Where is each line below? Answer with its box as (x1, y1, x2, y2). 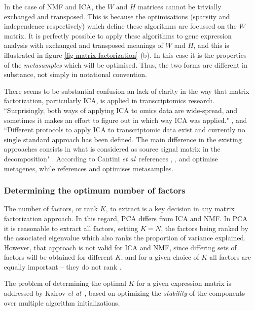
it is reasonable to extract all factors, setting (4, 223, 138, 233)
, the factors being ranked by (161, 223, 249, 233)
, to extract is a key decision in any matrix (106, 203, 235, 214)
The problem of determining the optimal (4, 278, 126, 288)
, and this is (193, 40, 229, 50)
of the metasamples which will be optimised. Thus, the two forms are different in (4, 59, 248, 70)
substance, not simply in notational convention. (4, 69, 147, 79)
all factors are (209, 252, 251, 262)
